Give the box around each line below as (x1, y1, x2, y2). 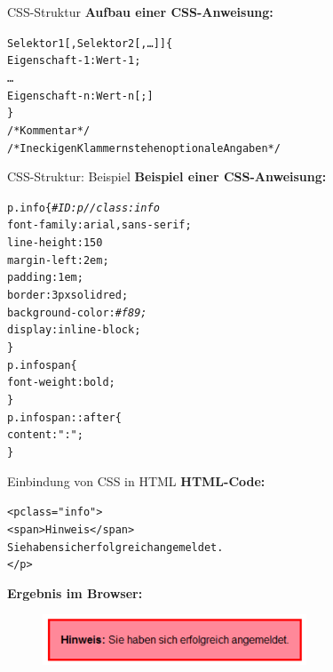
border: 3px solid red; (7, 289, 129, 302)
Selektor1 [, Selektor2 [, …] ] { (7, 36, 173, 50)
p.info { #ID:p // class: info (7, 201, 160, 214)
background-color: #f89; (7, 306, 147, 319)
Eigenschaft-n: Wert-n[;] (7, 89, 154, 102)
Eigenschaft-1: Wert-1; (7, 54, 141, 68)
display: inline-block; (7, 324, 141, 337)
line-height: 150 (7, 236, 103, 250)
